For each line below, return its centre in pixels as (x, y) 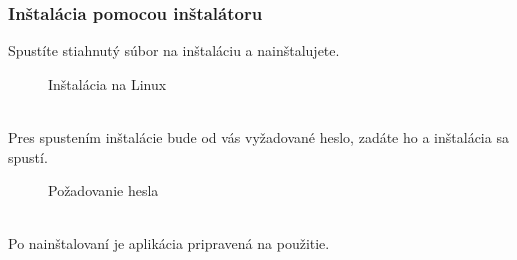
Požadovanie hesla (103, 190)
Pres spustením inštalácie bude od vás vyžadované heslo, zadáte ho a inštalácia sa (258, 137)
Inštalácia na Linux (107, 83)
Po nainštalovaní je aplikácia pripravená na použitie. (169, 243)
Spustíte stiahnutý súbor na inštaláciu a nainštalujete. (174, 50)
